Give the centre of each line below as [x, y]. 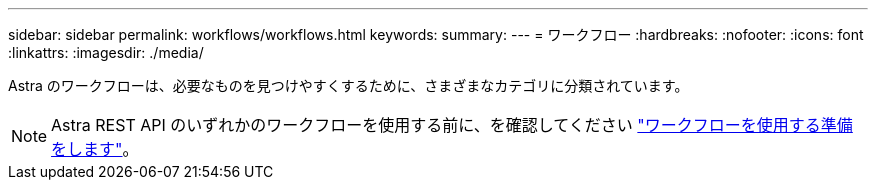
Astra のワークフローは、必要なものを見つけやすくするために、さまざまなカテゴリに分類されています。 [348, 85]
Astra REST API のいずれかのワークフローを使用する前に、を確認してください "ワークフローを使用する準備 [452, 125]
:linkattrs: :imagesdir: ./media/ [106, 52]
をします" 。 [95, 149]
